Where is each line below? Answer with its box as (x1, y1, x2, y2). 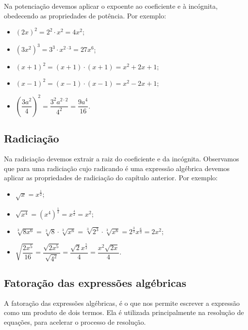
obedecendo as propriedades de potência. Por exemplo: (4, 10, 166, 20)
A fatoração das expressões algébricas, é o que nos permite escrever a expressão (4, 298, 240, 308)
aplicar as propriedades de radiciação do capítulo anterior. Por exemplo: (4, 173, 218, 183)
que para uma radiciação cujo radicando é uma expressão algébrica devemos (4, 163, 230, 173)
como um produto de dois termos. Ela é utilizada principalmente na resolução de (4, 307, 244, 317)
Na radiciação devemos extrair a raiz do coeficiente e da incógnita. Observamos (4, 154, 239, 164)
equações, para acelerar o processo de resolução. (4, 316, 146, 327)
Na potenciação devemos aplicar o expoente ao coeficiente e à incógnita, (4, 1, 218, 11)
